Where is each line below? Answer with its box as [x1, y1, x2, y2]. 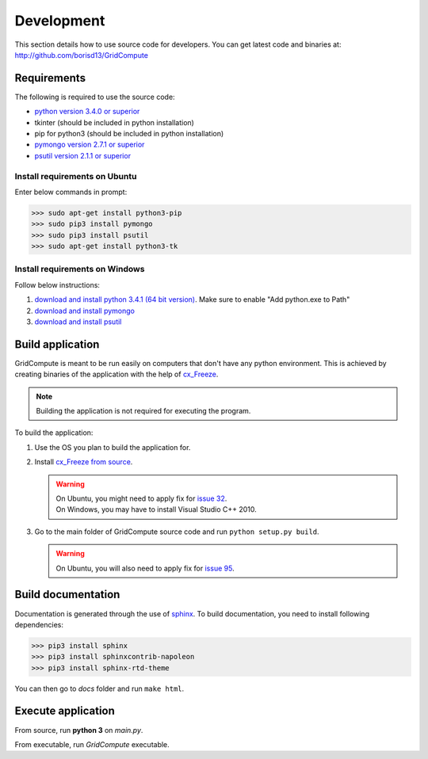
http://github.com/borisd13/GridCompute [14, 50, 148, 59]
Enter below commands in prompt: [14, 187, 128, 196]
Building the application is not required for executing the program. [36, 406, 251, 416]
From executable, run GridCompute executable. [14, 739, 170, 749]
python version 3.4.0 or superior [34, 107, 140, 116]
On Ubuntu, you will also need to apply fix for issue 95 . [55, 563, 235, 573]
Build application [14, 338, 100, 351]
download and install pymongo [34, 306, 135, 315]
